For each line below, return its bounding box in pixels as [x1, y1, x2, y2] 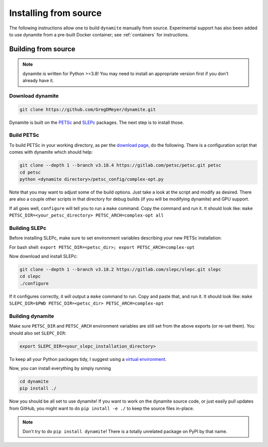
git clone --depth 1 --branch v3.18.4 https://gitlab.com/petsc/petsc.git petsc [19, 162, 221, 168]
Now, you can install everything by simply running [9, 365, 111, 371]
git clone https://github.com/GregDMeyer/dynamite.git [19, 107, 156, 112]
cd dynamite [19, 379, 49, 384]
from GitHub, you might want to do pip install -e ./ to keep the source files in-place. [9, 405, 195, 411]
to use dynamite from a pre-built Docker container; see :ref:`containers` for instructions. [9, 31, 189, 37]
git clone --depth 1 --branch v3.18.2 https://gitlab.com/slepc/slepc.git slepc [19, 267, 221, 272]
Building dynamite [9, 313, 54, 320]
